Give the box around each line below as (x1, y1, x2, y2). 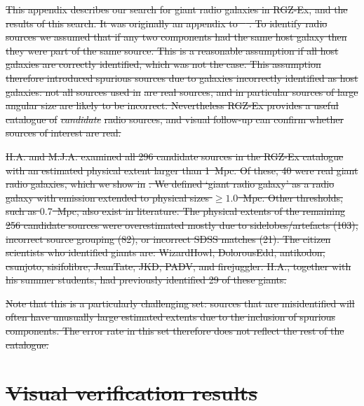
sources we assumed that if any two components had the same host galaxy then (6, 29, 347, 44)
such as (6, 204, 37, 218)
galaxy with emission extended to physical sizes (6, 190, 210, 204)
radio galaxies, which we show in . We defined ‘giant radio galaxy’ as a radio (6, 176, 335, 191)
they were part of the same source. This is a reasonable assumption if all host (6, 43, 339, 57)
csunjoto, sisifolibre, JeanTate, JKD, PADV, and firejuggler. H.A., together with (6, 258, 351, 273)
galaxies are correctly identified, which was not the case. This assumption (6, 57, 321, 71)
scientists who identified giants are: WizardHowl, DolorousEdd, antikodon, (6, 245, 325, 260)
